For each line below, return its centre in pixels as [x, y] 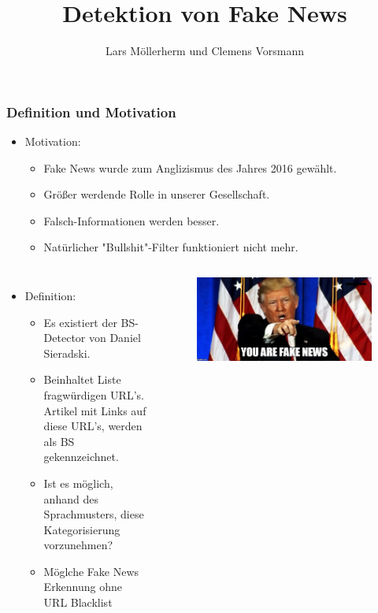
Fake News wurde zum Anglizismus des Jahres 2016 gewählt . [190, 167]
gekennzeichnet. [81, 457]
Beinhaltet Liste [82, 379]
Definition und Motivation [91, 111]
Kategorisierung [82, 529]
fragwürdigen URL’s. [94, 394]
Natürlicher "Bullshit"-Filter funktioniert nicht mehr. [171, 247]
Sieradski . [67, 353]
